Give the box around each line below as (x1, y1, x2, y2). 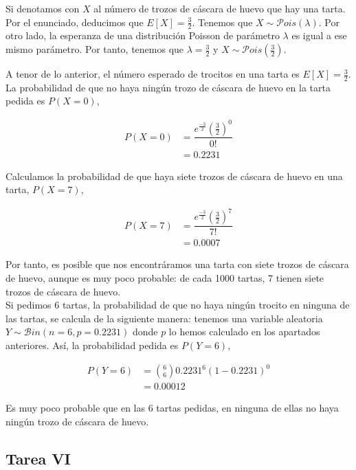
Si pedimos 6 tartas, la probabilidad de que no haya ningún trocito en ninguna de (5, 298, 350, 312)
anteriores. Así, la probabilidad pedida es (5, 337, 179, 352)
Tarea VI (5, 447, 71, 469)
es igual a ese (291, 28, 347, 43)
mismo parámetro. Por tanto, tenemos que (5, 42, 184, 56)
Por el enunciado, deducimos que (5, 14, 144, 29)
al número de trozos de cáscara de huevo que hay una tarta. (93, 1, 346, 15)
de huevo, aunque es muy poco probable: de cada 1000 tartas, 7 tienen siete (5, 271, 324, 284)
